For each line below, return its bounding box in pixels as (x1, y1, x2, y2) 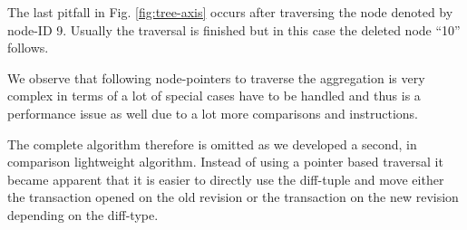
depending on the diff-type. (7, 205, 159, 224)
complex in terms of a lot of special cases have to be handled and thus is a (7, 86, 421, 105)
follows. (7, 38, 49, 57)
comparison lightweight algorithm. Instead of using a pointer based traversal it (7, 152, 443, 171)
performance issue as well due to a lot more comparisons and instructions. (7, 103, 418, 122)
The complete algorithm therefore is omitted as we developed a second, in (7, 134, 417, 153)
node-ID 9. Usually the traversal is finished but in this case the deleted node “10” (7, 20, 461, 39)
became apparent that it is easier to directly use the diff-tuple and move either (7, 169, 444, 188)
